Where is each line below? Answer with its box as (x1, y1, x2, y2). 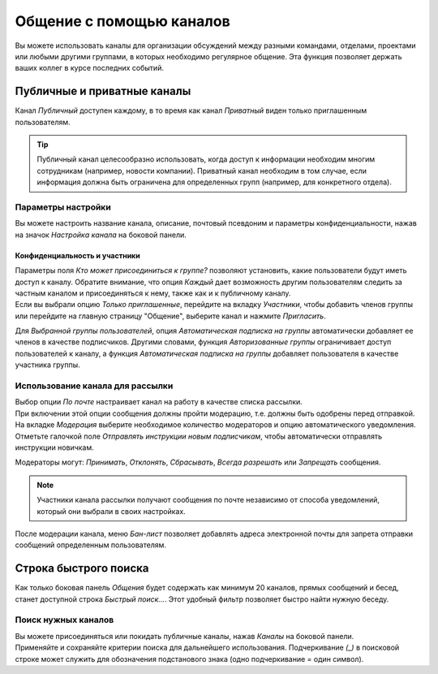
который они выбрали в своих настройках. (36, 506, 186, 516)
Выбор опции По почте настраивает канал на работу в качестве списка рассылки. (15, 397, 303, 407)
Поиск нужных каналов (15, 614, 114, 625)
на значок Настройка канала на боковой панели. (15, 230, 187, 240)
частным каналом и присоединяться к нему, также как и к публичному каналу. (15, 288, 291, 298)
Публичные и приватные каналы (15, 84, 191, 98)
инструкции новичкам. (15, 443, 95, 452)
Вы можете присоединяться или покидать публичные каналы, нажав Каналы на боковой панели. (15, 631, 354, 641)
